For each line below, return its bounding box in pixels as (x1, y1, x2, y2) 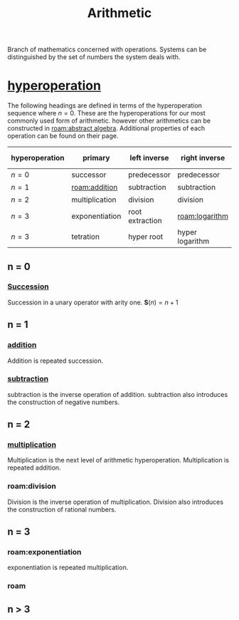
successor (71, 170, 107, 180)
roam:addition (71, 182, 118, 192)
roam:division (7, 481, 57, 491)
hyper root (127, 232, 164, 242)
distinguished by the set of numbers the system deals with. (7, 53, 181, 61)
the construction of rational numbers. (7, 505, 117, 514)
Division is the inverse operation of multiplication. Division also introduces (7, 497, 224, 506)
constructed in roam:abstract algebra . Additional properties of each (7, 124, 206, 133)
